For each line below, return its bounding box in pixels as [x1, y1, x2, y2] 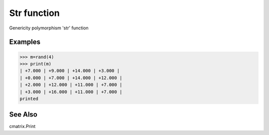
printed [19, 96, 38, 102]
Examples [9, 38, 41, 46]
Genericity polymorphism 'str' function [9, 25, 89, 31]
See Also [9, 110, 37, 119]
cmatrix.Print [9, 124, 36, 130]
